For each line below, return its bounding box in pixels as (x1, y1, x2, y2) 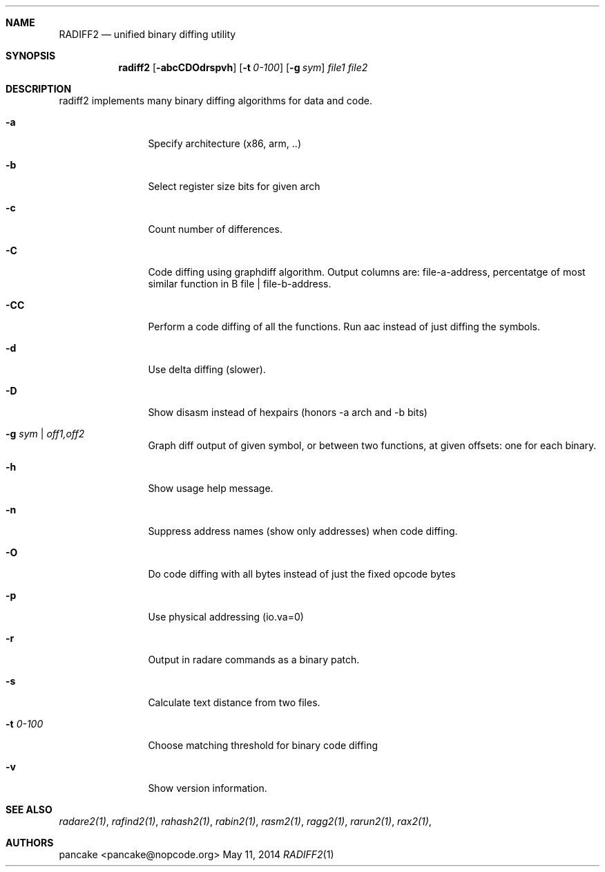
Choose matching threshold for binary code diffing (148, 739, 378, 751)
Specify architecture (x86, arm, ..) (148, 138, 301, 149)
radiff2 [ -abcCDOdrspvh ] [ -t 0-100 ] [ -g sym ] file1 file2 (118, 61, 368, 73)
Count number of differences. (148, 223, 282, 235)
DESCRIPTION (6, 83, 72, 95)
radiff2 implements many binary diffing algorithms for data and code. (59, 95, 372, 106)
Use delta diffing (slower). (148, 363, 266, 375)
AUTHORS (6, 837, 54, 849)
